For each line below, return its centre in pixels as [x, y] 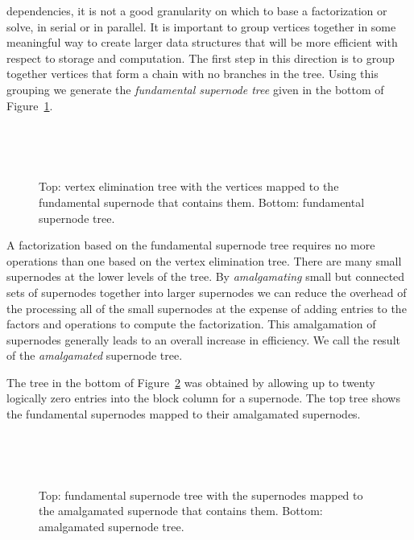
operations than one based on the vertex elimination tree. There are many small [204, 260]
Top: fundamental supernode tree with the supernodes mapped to [201, 495]
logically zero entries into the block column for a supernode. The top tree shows [203, 398]
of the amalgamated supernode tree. [95, 355]
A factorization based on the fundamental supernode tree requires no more [191, 245]
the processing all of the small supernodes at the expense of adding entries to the [207, 308]
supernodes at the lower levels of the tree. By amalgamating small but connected [206, 276]
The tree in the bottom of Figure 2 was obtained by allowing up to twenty [191, 382]
